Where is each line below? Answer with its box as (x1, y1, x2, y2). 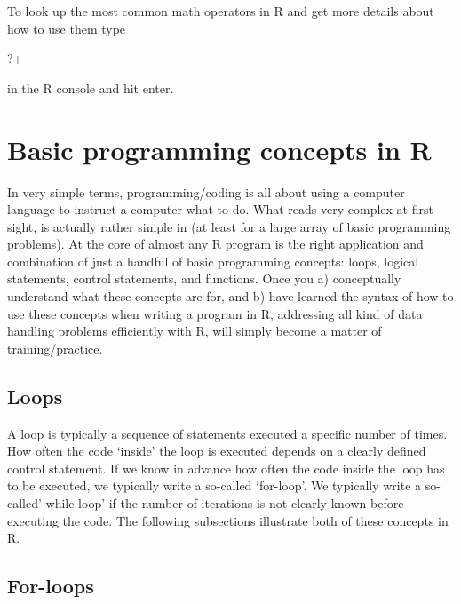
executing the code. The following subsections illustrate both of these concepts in (7, 511, 449, 529)
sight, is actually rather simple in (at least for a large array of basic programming (7, 217, 451, 235)
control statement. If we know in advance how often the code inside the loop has (7, 458, 445, 477)
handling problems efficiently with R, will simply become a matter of (7, 322, 382, 340)
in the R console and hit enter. (7, 78, 174, 97)
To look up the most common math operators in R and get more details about (7, 2, 434, 20)
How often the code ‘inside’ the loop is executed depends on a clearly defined (7, 441, 426, 460)
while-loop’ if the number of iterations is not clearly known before (45, 494, 404, 513)
